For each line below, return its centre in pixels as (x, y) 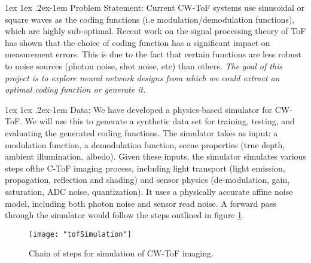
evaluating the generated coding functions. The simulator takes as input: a (141, 132)
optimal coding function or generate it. (75, 89)
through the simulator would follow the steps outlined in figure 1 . (125, 215)
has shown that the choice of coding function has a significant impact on (138, 42)
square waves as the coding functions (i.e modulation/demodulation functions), (150, 19)
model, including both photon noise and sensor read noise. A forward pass (141, 203)
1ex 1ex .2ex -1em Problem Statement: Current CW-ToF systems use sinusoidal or (155, 7)
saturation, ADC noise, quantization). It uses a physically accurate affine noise (149, 191)
